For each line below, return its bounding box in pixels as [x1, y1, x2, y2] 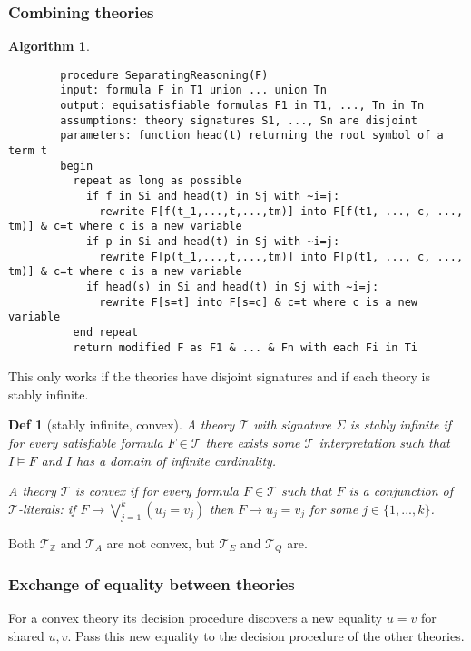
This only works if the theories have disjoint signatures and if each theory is [8, 367, 431, 386]
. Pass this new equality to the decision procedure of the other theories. [67, 626, 465, 645]
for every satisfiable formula [8, 433, 163, 452]
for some [309, 498, 358, 518]
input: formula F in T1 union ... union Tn [60, 84, 327, 97]
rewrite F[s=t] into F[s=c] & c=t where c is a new [99, 295, 418, 309]
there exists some [205, 433, 300, 452]
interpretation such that [319, 433, 450, 452]
